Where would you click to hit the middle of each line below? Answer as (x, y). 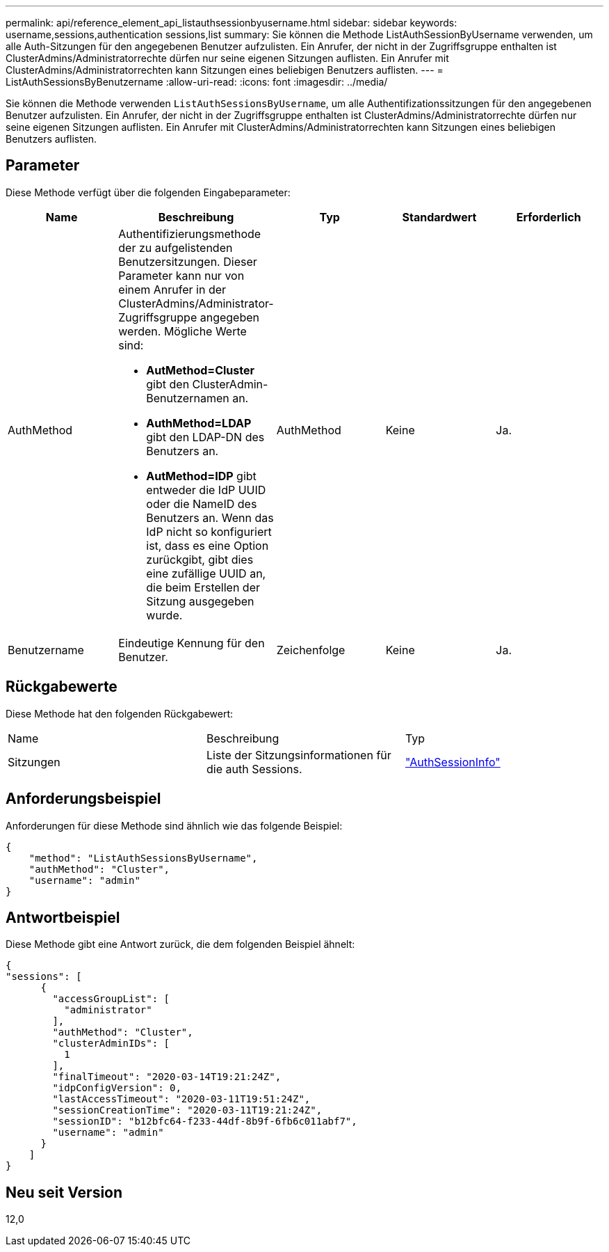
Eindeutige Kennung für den (192, 643)
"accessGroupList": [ (111, 999)
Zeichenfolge (311, 650)
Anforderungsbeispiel (83, 799)
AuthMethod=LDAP (199, 423)
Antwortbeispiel (63, 917)
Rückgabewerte (62, 687)
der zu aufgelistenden (176, 247)
